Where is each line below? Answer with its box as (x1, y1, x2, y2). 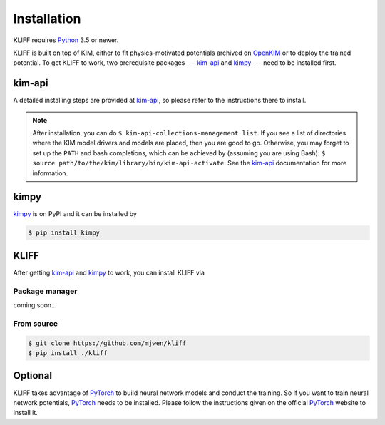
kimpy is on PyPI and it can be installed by (13, 210, 137, 218)
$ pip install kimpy (28, 229, 100, 237)
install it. (13, 409, 38, 417)
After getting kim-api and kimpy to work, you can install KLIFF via (13, 268, 205, 277)
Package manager (13, 286, 78, 296)
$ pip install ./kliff (28, 349, 108, 357)
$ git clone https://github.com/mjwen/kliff (28, 339, 187, 347)
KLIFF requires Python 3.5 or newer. (13, 36, 119, 44)
